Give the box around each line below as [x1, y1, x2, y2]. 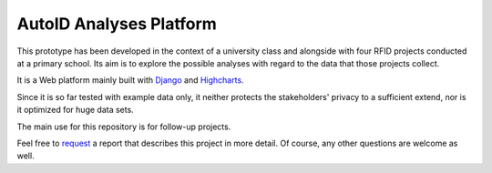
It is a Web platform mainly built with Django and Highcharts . [16, 75, 245, 86]
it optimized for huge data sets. [16, 105, 134, 116]
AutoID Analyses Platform [16, 14, 218, 34]
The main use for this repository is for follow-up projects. [16, 121, 231, 132]
